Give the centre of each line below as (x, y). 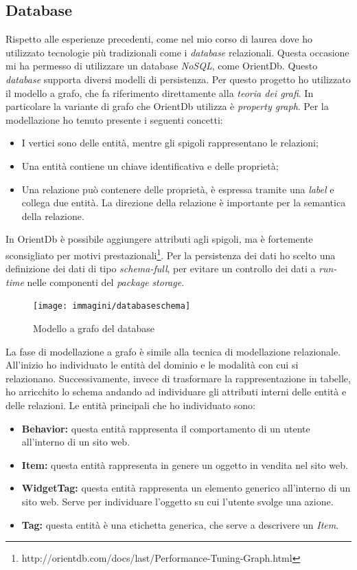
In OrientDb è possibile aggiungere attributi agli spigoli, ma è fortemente (159, 239)
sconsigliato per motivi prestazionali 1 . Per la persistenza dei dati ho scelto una (171, 254)
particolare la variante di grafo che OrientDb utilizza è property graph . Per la (167, 106)
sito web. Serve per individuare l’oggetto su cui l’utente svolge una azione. (177, 501)
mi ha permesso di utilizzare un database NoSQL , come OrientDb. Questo (162, 66)
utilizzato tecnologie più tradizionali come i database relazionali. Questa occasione (177, 52)
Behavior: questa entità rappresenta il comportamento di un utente (166, 428)
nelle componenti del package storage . (106, 282)
